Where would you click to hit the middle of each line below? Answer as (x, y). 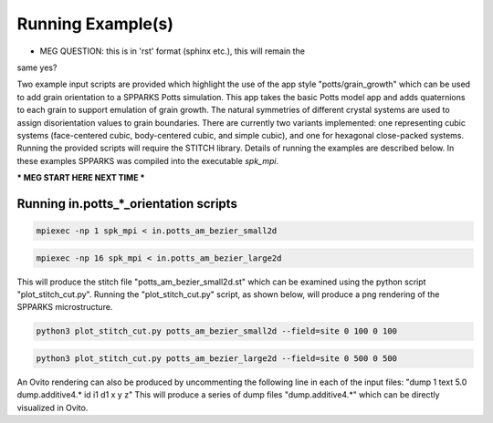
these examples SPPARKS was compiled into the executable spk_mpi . (147, 160)
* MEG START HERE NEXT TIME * (81, 178)
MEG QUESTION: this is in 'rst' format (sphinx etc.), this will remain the (173, 51)
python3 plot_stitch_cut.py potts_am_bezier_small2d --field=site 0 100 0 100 (216, 331)
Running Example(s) (95, 24)
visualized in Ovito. (52, 408)
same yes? (37, 67)
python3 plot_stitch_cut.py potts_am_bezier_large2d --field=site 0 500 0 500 (216, 358)
